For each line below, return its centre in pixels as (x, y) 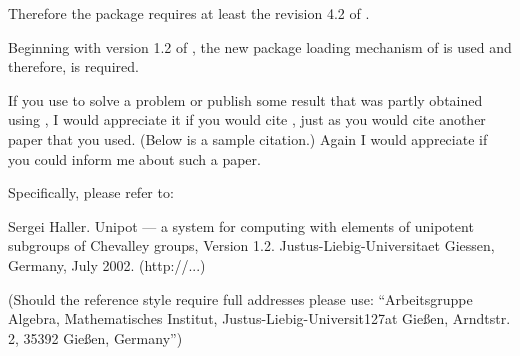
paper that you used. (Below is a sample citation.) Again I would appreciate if (248, 138)
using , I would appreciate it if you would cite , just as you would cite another (247, 119)
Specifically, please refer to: (91, 192)
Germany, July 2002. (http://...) (107, 264)
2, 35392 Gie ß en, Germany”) (95, 337)
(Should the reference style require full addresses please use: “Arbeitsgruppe (240, 298)
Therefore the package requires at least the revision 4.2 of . (189, 13)
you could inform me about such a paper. (134, 158)
